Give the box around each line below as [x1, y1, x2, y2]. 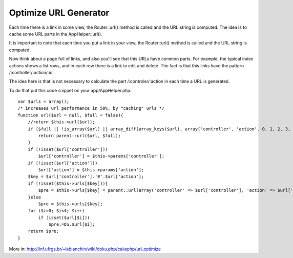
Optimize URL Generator [9, 7, 109, 18]
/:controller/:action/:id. [9, 69, 54, 75]
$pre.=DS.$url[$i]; [48, 222, 95, 227]
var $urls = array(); [18, 99, 69, 104]
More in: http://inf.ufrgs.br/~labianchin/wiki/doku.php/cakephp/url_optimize [9, 246, 161, 252]
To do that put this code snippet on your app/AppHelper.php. [9, 87, 132, 93]
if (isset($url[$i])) [38, 215, 90, 220]
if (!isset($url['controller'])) [27, 146, 108, 152]
